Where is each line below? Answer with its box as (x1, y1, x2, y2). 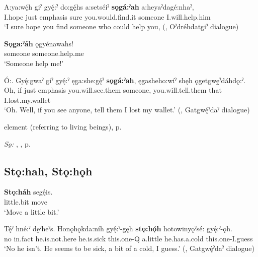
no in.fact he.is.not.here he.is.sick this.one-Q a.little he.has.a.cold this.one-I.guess (4, 233, 253, 243)
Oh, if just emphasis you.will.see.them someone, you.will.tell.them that (4, 85, 222, 95)
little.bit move (4, 196, 47, 207)
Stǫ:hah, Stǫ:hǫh (4, 163, 93, 178)
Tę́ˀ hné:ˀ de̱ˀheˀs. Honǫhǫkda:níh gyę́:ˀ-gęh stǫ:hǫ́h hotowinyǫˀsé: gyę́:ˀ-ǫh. (4, 223, 232, 234)
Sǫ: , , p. (4, 138, 31, 149)
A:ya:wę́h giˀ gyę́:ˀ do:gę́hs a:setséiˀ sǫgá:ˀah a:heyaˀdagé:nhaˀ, (4, 2, 194, 12)
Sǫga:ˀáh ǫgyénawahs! (4, 38, 73, 48)
